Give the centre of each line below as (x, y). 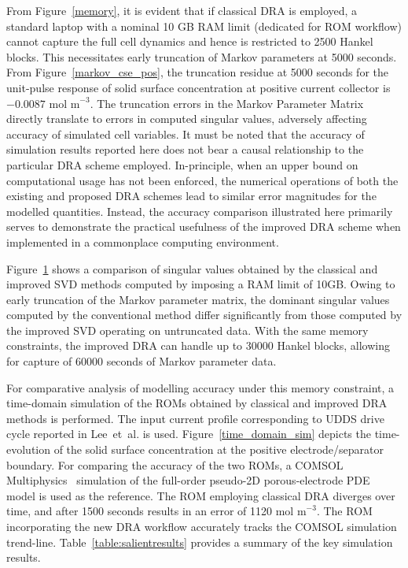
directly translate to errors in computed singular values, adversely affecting (187, 119)
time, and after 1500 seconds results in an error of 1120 (140, 511)
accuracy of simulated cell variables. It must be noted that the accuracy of (186, 134)
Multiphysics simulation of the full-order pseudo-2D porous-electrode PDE (188, 480)
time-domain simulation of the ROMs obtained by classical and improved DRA (197, 403)
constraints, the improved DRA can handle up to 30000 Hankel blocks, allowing (198, 345)
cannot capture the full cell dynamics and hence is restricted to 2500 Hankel (190, 41)
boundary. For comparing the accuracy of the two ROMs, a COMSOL (175, 464)
